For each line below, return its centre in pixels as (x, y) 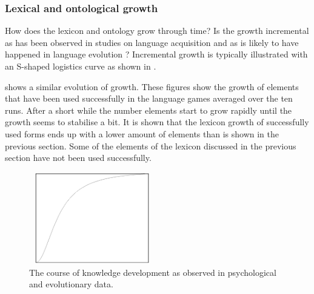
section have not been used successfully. (78, 158)
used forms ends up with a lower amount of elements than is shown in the (142, 133)
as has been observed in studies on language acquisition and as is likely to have (152, 42)
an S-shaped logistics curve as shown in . (81, 66)
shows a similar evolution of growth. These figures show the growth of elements (152, 86)
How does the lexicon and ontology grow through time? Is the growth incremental (157, 31)
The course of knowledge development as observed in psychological (153, 272)
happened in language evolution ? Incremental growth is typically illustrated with (156, 54)
